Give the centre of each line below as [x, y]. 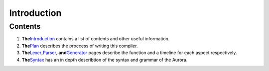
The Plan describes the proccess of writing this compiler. [80, 46]
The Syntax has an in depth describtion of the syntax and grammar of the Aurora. [105, 60]
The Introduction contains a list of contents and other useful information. [96, 39]
